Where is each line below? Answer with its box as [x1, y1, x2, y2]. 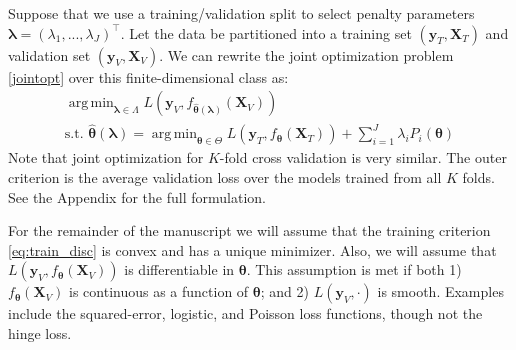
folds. [462, 167, 495, 188]
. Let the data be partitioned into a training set [120, 22, 412, 43]
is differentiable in [124, 259, 235, 280]
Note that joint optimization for [8, 147, 204, 168]
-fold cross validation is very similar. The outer [219, 147, 507, 168]
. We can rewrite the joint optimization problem [159, 44, 454, 65]
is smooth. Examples [377, 281, 504, 302]
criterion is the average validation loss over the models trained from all [8, 167, 442, 188]
